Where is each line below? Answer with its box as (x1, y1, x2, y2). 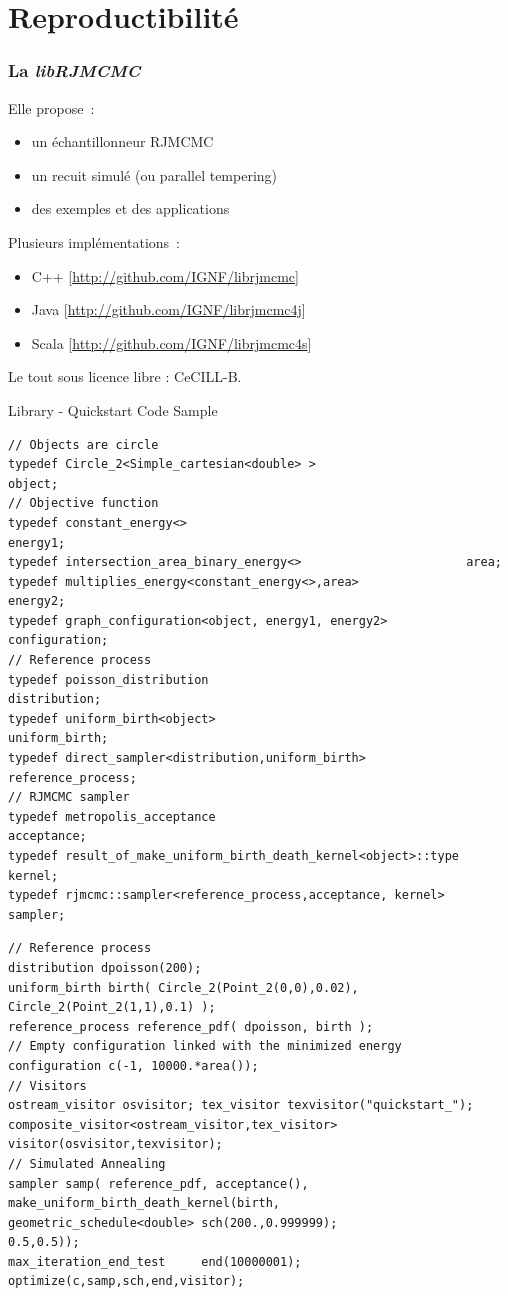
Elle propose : (8, 97, 95, 118)
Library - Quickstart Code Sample (8, 399, 218, 420)
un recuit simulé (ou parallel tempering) (31, 164, 278, 185)
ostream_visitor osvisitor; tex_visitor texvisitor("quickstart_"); (8, 1098, 474, 1113)
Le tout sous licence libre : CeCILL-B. (8, 366, 242, 387)
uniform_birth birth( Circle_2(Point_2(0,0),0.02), (8, 980, 359, 995)
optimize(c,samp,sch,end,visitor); (8, 1274, 245, 1289)
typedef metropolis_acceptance (8, 809, 216, 824)
